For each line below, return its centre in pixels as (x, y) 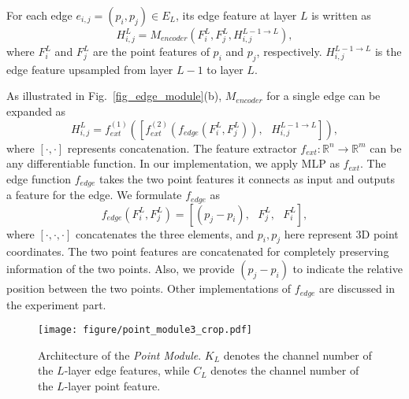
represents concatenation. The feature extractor (182, 148)
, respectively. (289, 51)
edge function (39, 178)
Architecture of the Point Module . (120, 355)
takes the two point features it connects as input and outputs (247, 178)
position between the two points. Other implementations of (149, 288)
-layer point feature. (112, 385)
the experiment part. (56, 304)
